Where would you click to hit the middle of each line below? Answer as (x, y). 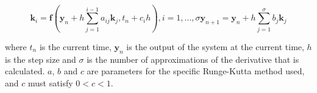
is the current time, (75, 46)
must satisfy (50, 82)
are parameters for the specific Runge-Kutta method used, (196, 71)
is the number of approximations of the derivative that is (193, 59)
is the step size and (41, 59)
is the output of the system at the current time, (215, 46)
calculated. (25, 71)
